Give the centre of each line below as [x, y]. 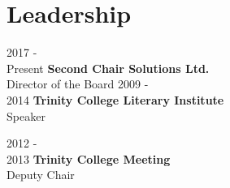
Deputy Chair [41, 175]
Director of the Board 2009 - [78, 84]
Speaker [26, 115]
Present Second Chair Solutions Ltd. [108, 68]
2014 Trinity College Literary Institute [115, 99]
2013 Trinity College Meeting [89, 158]
